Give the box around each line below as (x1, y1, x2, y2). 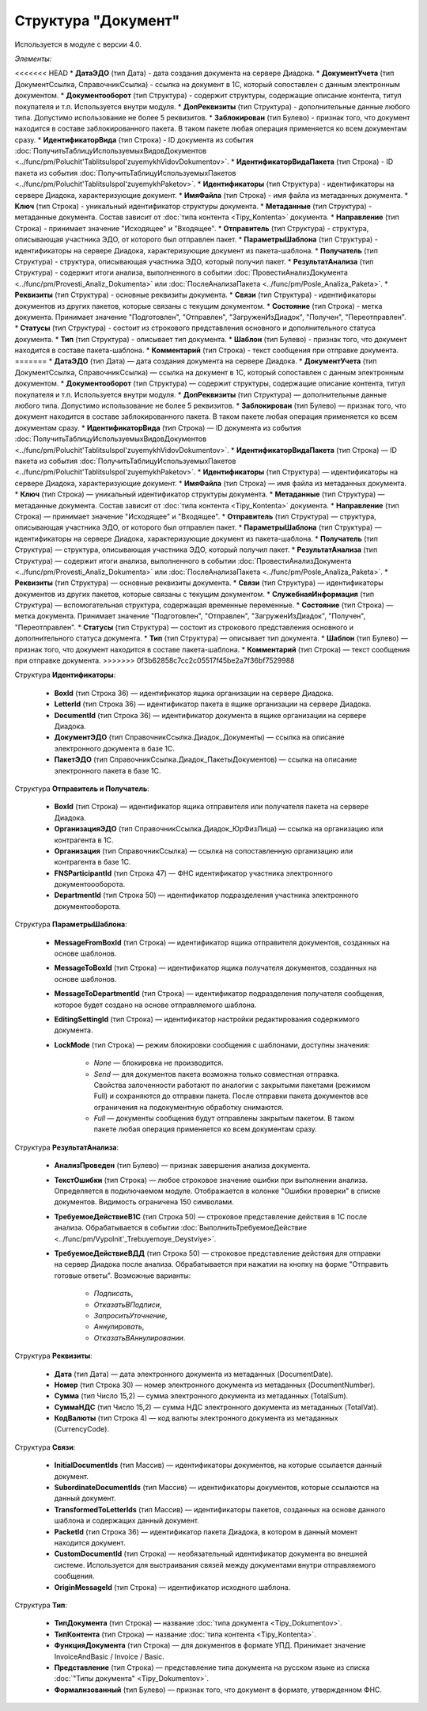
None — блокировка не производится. (93, 1058, 225, 1068)
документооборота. (54, 901, 122, 911)
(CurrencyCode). (54, 1424, 110, 1434)
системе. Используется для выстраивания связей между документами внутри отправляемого (54, 1560, 376, 1569)
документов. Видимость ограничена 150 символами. (54, 1197, 235, 1207)
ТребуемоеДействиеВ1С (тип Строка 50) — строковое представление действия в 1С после (54, 1211, 368, 1221)
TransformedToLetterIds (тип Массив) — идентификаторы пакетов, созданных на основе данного (54, 1504, 386, 1514)
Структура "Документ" (14, 12, 180, 29)
